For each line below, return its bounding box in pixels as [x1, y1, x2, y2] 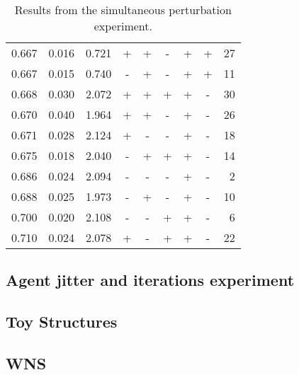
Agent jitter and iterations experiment [6, 269, 295, 291]
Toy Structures [6, 311, 118, 333]
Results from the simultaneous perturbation [14, 1, 232, 18]
